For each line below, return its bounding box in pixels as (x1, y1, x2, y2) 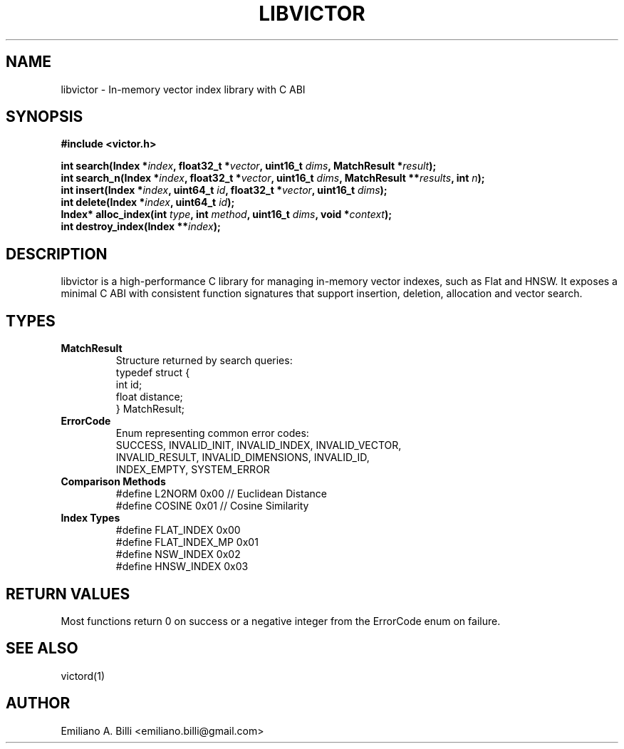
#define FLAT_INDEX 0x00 (115, 524, 241, 537)
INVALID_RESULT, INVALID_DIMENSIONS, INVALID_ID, (115, 451, 370, 464)
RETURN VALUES (6, 584, 130, 603)
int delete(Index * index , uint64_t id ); (61, 196, 235, 209)
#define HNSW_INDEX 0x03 (115, 560, 249, 573)
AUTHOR (6, 694, 71, 713)
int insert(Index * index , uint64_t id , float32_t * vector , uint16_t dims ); (61, 184, 388, 197)
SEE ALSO (6, 639, 78, 658)
